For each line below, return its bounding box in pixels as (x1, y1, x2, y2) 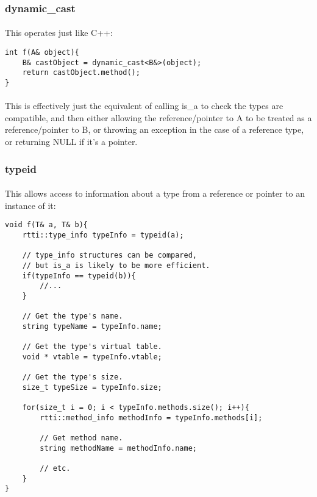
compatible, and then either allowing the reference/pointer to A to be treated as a (5, 111, 312, 124)
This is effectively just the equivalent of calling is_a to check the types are (5, 99, 283, 112)
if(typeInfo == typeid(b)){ (22, 271, 136, 280)
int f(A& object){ (5, 48, 79, 57)
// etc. (40, 464, 71, 473)
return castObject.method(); (22, 68, 140, 77)
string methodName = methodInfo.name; (40, 443, 197, 453)
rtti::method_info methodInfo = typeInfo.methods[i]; (40, 413, 263, 422)
